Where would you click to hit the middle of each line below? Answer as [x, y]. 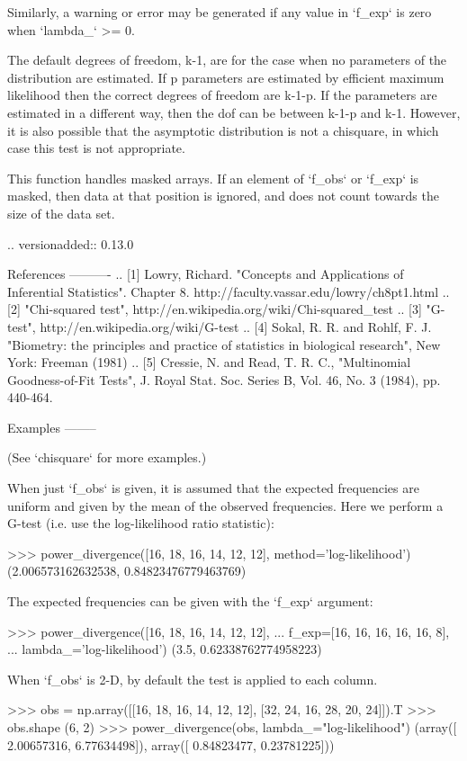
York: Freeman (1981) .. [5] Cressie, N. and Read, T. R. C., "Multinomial [209, 362]
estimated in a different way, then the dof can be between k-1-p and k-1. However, [234, 112]
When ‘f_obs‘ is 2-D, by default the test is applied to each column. [193, 679]
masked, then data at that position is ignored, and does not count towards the [223, 196]
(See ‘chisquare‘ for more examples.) [107, 457]
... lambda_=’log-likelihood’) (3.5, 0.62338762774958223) [165, 649]
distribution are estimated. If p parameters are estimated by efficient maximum [226, 77]
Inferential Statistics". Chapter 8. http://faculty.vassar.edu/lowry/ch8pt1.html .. [229, 291]
